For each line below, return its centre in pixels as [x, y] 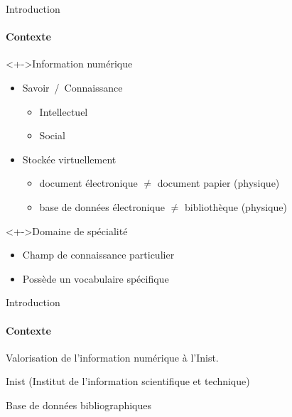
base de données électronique [102, 206]
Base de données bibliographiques [79, 405]
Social [52, 135]
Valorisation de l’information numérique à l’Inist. [112, 357]
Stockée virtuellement [69, 159]
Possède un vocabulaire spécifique [96, 278]
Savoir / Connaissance [72, 87]
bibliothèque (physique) [236, 206]
